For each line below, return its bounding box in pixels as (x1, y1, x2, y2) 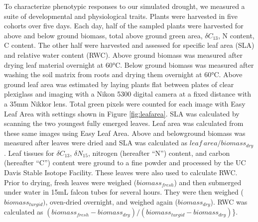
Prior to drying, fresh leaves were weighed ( (4, 177, 137, 187)
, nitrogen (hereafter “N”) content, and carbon (88, 147, 230, 158)
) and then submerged (174, 177, 242, 187)
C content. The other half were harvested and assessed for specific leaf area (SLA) (4, 40, 255, 50)
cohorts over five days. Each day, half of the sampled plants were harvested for (4, 20, 244, 31)
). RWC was (210, 196, 248, 207)
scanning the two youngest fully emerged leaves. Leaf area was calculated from (4, 118, 244, 128)
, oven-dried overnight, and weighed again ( (45, 196, 178, 207)
